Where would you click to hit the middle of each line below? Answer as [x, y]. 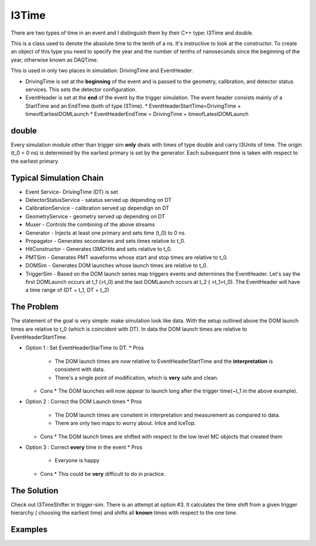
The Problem [35, 307]
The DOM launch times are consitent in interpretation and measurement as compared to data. [167, 415]
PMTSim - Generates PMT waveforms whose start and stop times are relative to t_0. [127, 257]
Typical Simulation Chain [57, 178]
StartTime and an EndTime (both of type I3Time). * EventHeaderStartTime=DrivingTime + [133, 106]
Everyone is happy [77, 461]
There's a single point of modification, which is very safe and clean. [137, 377]
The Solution [35, 491]
